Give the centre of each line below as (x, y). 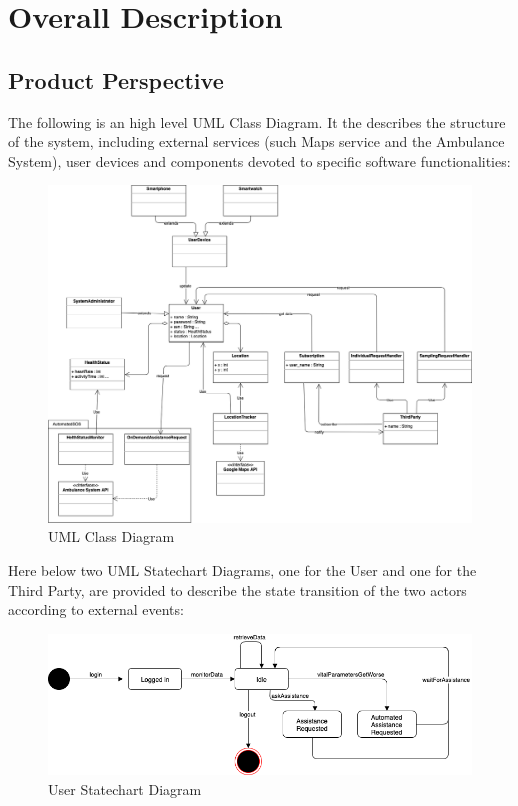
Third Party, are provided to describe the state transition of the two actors (237, 589)
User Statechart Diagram (125, 788)
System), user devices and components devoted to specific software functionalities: (259, 160)
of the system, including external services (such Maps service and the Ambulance (256, 141)
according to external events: (96, 609)
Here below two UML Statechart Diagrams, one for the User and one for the (242, 570)
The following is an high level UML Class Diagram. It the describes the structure (257, 121)
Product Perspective (116, 79)
